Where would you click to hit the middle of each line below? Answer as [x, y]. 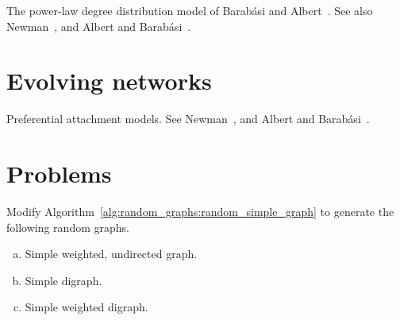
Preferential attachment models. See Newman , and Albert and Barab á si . [188, 119]
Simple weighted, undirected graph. [111, 254]
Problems [59, 173]
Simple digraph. [63, 280]
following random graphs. [68, 227]
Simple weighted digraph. [87, 307]
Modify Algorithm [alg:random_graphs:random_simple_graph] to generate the [200, 212]
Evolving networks [109, 81]
